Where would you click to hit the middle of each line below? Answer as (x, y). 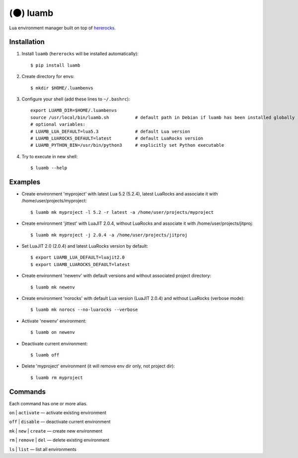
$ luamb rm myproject (57, 377)
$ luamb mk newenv (53, 287)
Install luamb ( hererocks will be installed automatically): (80, 54)
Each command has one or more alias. (48, 403)
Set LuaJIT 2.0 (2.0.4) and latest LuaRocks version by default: (85, 246)
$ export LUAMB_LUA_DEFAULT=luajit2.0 (78, 258)
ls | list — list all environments (43, 449)
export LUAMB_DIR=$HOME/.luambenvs (74, 110)
